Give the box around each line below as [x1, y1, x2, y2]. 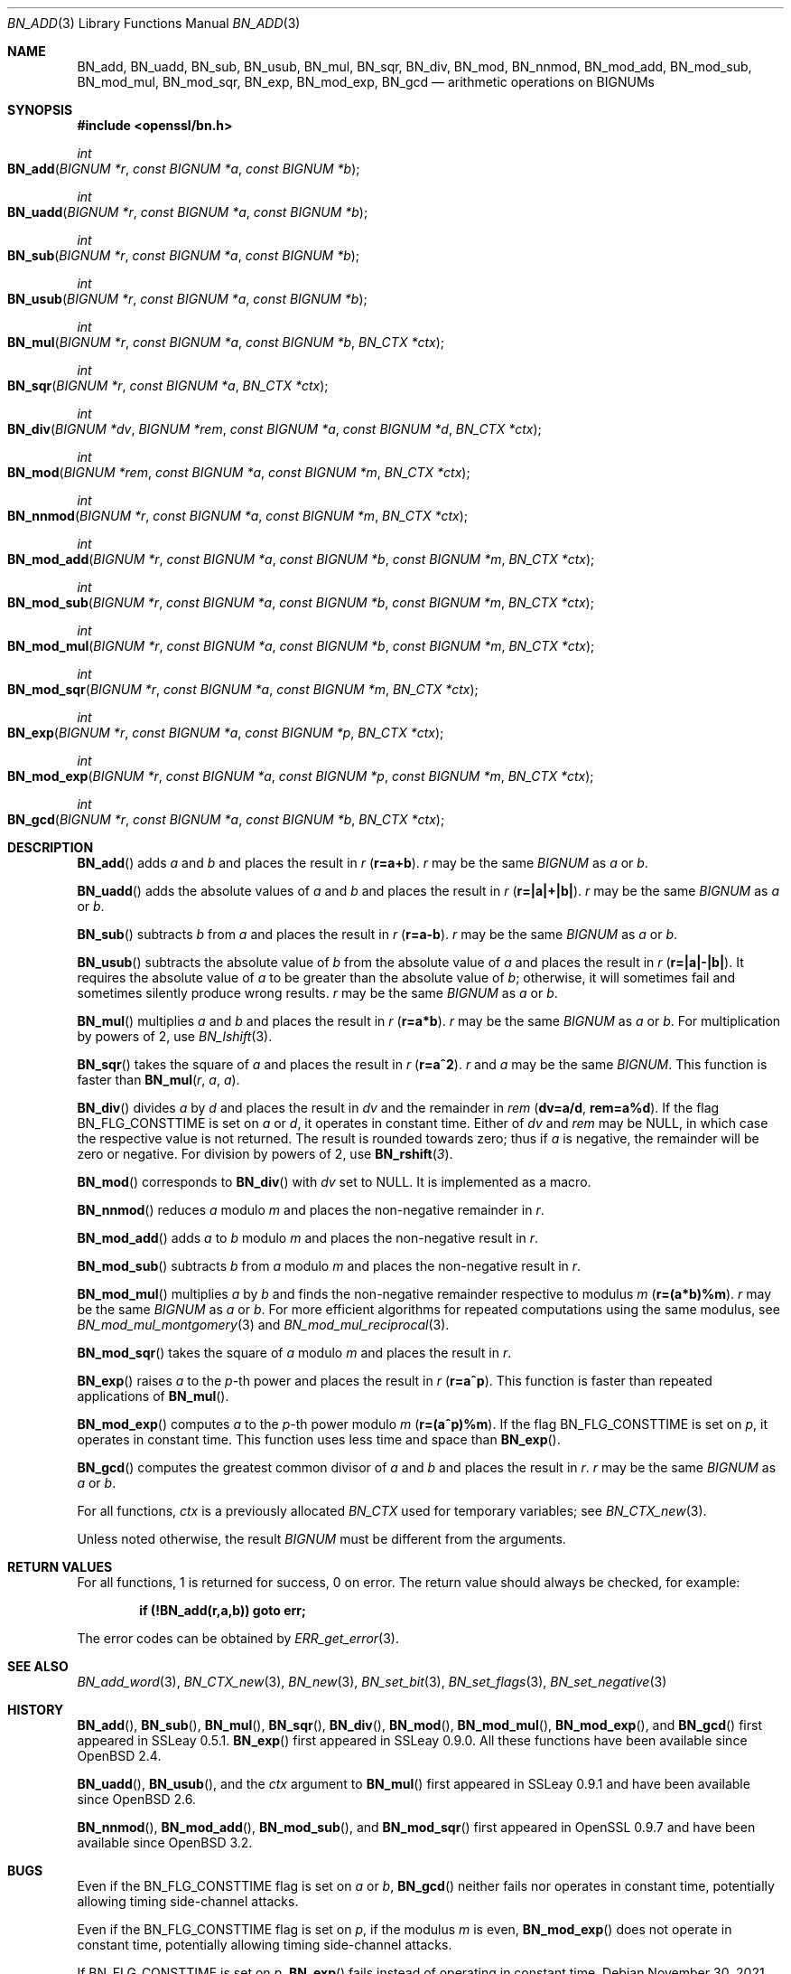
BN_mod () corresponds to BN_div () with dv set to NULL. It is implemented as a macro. [77, 1174, 591, 1189]
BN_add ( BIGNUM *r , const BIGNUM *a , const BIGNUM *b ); [7, 161, 360, 176]
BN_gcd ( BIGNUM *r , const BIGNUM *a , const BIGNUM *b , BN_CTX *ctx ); [7, 812, 445, 827]
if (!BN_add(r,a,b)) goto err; [139, 1603, 306, 1618]
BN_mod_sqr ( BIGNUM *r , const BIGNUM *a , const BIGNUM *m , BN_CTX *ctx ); [7, 681, 479, 697]
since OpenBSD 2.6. [77, 1791, 196, 1807]
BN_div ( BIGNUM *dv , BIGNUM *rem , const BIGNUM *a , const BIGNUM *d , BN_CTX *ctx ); [7, 421, 542, 437]
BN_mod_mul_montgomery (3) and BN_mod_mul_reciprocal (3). [77, 1317, 450, 1332]
